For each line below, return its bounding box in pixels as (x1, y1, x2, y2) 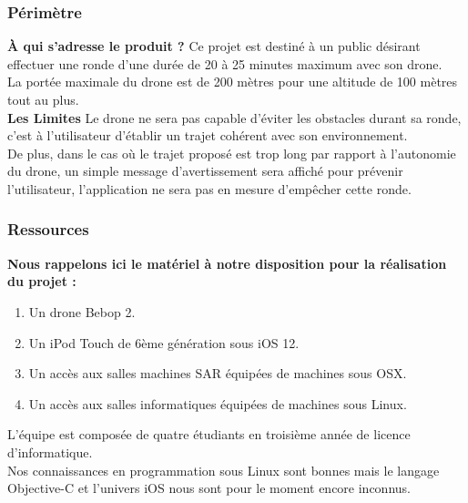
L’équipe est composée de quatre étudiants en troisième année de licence (7, 425, 411, 444)
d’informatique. (7, 442, 93, 461)
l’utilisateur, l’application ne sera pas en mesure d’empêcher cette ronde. (7, 179, 412, 198)
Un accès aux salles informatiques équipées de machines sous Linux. (28, 394, 407, 413)
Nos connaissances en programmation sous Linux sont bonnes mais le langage (7, 460, 440, 479)
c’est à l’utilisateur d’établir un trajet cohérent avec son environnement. (7, 126, 408, 145)
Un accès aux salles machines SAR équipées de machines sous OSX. (28, 364, 407, 383)
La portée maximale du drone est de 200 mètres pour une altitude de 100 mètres (7, 72, 458, 91)
